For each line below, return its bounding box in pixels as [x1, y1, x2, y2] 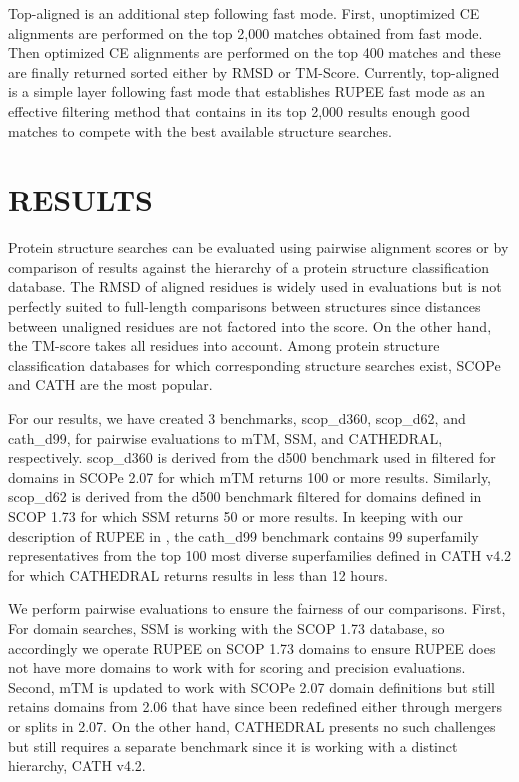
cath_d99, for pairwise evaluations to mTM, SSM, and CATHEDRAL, [8, 427, 443, 448]
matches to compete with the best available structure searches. [8, 120, 392, 141]
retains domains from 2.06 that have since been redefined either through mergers [8, 696, 503, 717]
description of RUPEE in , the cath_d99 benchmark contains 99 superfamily [8, 525, 479, 546]
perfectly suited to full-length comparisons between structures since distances [8, 296, 481, 317]
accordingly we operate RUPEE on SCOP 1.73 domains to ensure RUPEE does [8, 637, 496, 658]
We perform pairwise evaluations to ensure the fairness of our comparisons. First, [8, 598, 506, 619]
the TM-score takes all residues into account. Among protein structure [8, 335, 440, 356]
